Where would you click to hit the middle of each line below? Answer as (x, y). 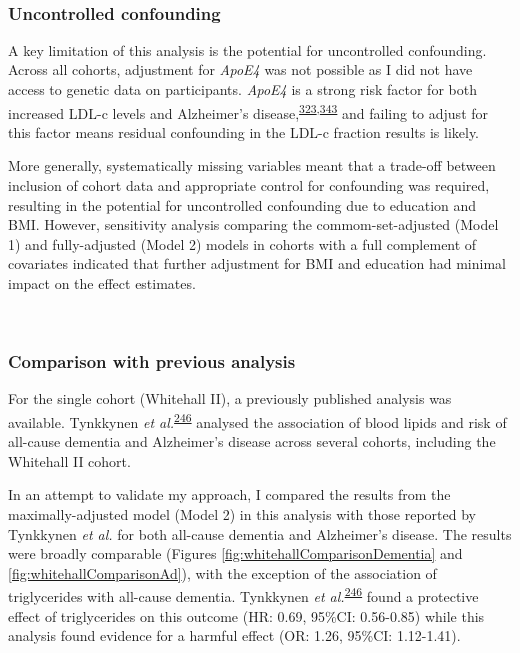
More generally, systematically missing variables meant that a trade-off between (252, 165)
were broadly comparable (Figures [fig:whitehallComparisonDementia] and (235, 553)
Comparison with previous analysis (152, 361)
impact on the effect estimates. (102, 283)
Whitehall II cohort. (69, 460)
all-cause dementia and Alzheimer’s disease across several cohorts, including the (252, 441)
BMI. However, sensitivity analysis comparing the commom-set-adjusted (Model (253, 224)
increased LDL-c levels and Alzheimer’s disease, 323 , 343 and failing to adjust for (248, 111)
